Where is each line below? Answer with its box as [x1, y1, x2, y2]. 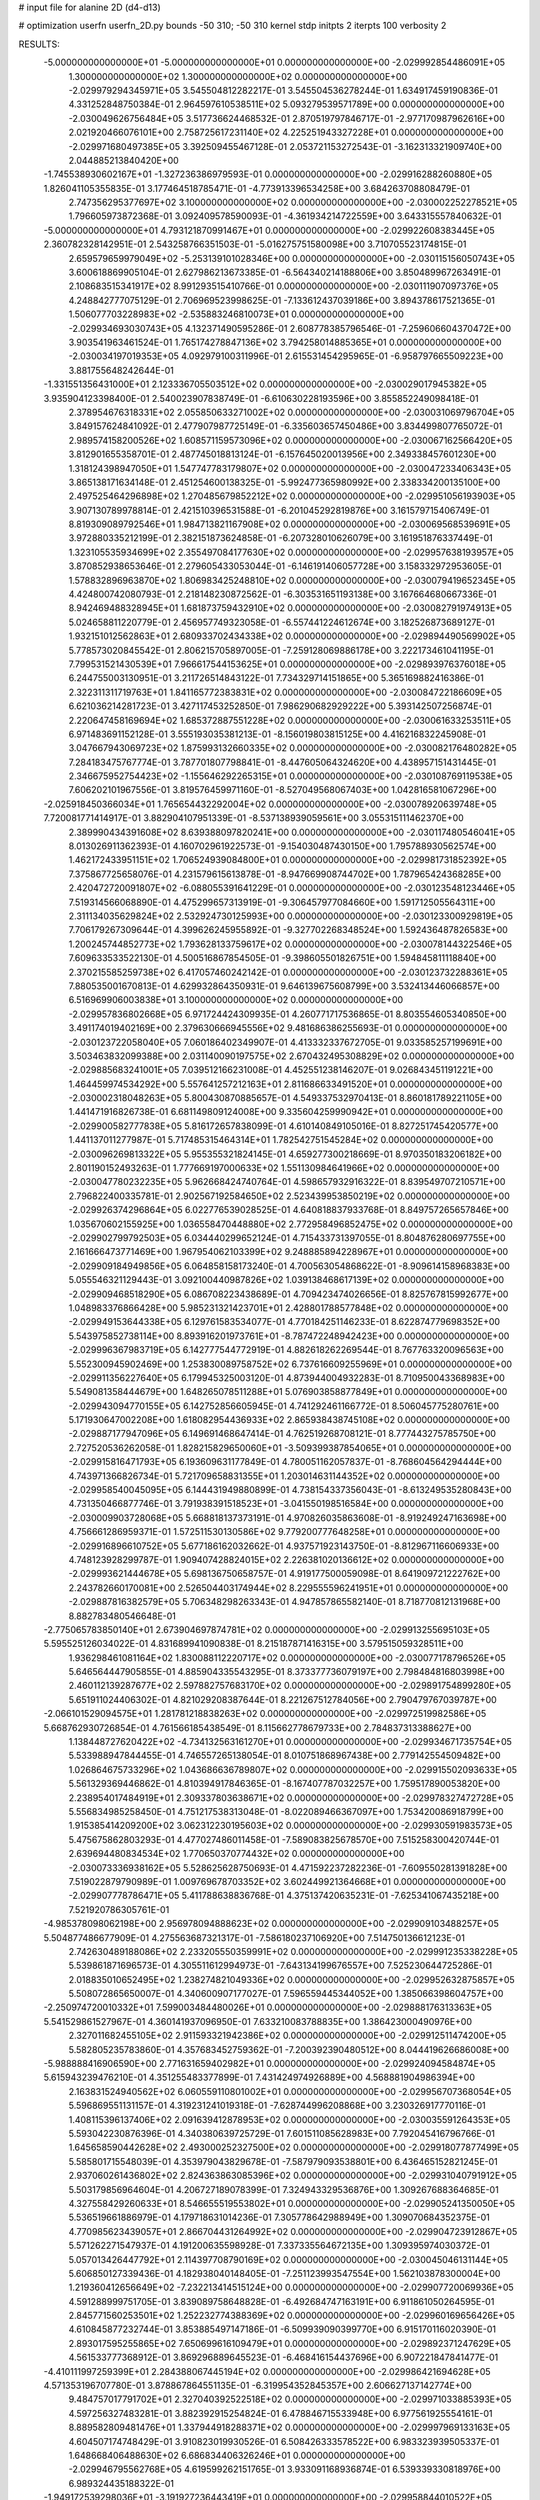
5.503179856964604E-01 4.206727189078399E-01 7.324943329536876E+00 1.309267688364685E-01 [68, 2183, 499, 2195]
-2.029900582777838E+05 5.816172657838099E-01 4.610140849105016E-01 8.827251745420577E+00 [68, 1120, 499, 1132]
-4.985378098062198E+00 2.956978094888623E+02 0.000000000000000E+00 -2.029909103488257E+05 [43, 1918, 499, 1930]
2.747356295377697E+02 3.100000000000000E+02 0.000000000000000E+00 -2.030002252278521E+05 [68, 196, 518, 209]
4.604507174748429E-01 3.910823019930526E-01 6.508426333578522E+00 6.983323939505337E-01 [68, 2435, 500, 2447]
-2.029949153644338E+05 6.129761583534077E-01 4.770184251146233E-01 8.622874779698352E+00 [68, 1316, 500, 1328]
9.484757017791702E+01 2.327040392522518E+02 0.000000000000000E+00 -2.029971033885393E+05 [68, 2393, 512, 2405]
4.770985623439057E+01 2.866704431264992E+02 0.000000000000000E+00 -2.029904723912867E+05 [68, 2225, 518, 2237]
